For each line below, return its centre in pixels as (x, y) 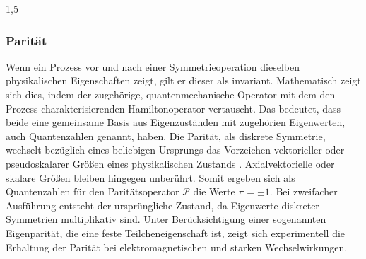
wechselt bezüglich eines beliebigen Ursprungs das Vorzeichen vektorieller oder (175, 150)
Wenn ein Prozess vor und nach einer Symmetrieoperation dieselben (153, 66)
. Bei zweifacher (303, 191)
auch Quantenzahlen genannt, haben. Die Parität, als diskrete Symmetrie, (166, 136)
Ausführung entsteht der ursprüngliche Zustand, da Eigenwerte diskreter (163, 205)
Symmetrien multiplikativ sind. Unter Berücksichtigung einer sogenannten (166, 219)
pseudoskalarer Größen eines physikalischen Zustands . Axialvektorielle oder (170, 163)
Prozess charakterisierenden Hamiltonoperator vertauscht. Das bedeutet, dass (173, 108)
